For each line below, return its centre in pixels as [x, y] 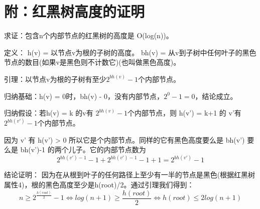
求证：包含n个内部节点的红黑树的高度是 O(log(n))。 [89, 35]
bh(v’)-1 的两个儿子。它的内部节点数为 [83, 149]
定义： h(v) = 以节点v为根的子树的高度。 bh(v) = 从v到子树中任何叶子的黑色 [130, 52]
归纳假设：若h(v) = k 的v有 [49, 113]
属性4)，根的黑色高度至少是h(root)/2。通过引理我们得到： [99, 184]
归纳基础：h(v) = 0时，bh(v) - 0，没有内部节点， [84, 96]
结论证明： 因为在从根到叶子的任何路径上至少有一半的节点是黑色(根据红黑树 [130, 175]
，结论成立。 [216, 96]
